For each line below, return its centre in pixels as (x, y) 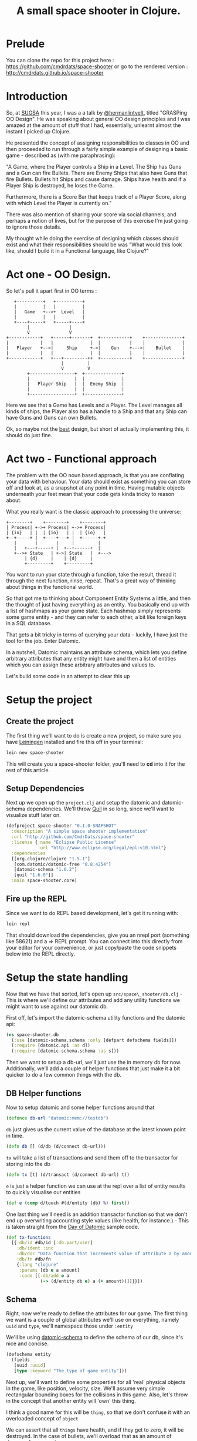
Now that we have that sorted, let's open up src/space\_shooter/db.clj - (94, 994)
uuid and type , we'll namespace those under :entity (69, 1326)
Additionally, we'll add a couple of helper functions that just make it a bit (93, 1068)
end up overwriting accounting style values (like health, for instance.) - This (98, 1220)
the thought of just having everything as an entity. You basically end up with (98, 604)
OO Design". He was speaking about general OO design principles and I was (98, 119)
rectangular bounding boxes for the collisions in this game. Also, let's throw (97, 1395)
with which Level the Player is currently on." (59, 203)
